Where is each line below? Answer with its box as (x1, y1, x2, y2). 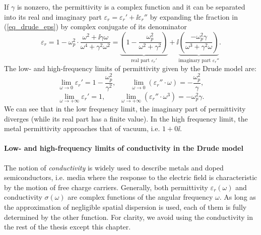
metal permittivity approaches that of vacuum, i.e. (4, 123, 160, 134)
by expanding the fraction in (150, 11, 238, 22)
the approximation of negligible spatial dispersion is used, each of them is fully (4, 201, 247, 212)
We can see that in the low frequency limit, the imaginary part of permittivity (4, 103, 246, 113)
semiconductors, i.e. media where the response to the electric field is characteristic (4, 172, 257, 183)
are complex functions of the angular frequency (68, 192, 213, 202)
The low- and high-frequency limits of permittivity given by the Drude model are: (4, 63, 256, 73)
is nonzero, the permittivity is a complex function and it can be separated (17, 2, 245, 12)
